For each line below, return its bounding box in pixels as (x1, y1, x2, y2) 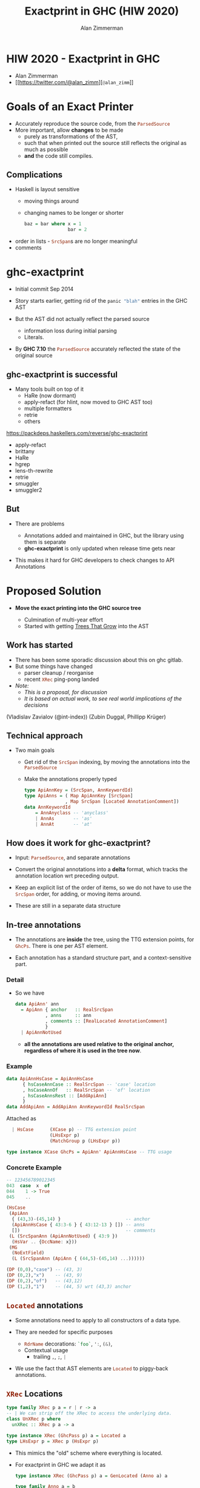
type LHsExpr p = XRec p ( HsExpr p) (6, 1438, 99, 1444)
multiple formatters (24, 405, 72, 412)
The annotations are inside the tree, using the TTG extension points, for (15, 936, 195, 943)
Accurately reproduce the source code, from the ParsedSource (15, 120, 170, 127)
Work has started (6, 640, 73, 651)
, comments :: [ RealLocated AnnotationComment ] (45, 1018, 168, 1024)
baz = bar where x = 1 (24, 221, 82, 227)
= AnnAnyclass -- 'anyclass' (35, 810, 109, 816)
